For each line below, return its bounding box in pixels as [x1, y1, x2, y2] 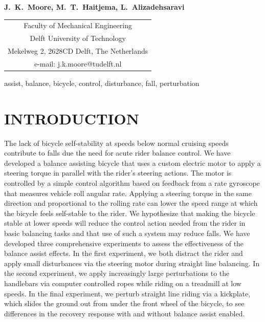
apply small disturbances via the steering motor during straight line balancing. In [4, 257, 260, 268]
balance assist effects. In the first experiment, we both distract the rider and [4, 248, 243, 259]
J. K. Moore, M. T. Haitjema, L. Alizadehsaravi [4, 2, 185, 12]
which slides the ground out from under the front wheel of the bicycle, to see [4, 298, 245, 309]
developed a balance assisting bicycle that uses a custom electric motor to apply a [4, 157, 261, 168]
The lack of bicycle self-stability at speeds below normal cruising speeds [4, 137, 229, 148]
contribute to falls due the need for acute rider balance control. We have [4, 147, 231, 158]
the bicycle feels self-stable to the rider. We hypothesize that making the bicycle [4, 207, 255, 218]
